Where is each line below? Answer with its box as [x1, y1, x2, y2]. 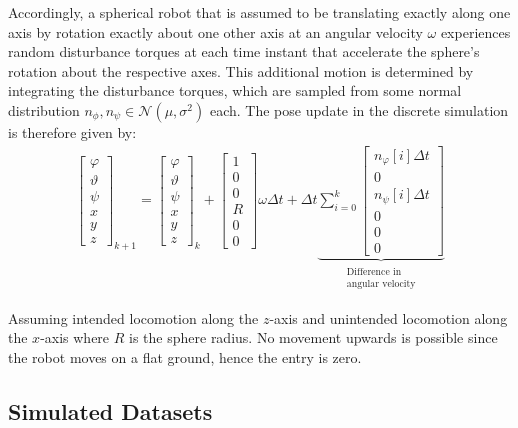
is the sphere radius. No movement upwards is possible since [129, 327, 498, 348]
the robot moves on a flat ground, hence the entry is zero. [8, 346, 362, 367]
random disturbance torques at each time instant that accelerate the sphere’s [8, 41, 480, 62]
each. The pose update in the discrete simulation [209, 99, 509, 120]
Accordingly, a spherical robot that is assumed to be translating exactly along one [8, 2, 511, 22]
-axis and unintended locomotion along [269, 307, 508, 328]
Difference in [346, 266, 402, 277]
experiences [440, 21, 511, 42]
